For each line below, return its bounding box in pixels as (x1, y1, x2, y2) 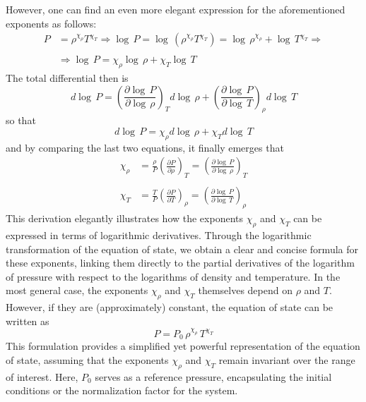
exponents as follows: (6, 16, 97, 30)
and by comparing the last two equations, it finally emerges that (6, 140, 284, 154)
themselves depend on (198, 283, 293, 298)
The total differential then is (6, 71, 129, 85)
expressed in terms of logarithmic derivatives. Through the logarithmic (6, 227, 312, 242)
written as (6, 313, 49, 328)
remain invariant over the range (218, 352, 355, 367)
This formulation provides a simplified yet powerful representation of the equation (6, 339, 360, 353)
